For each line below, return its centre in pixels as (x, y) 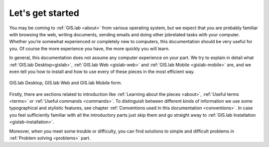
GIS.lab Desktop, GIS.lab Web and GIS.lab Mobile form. (66, 83)
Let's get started (44, 13)
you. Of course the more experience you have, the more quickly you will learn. (89, 48)
